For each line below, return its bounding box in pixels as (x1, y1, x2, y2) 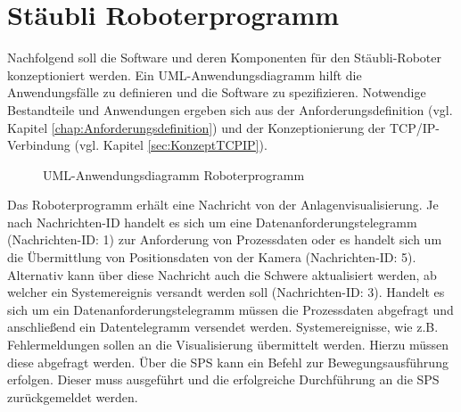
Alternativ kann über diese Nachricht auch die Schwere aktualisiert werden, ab (7, 265, 437, 284)
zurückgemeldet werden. (7, 387, 138, 406)
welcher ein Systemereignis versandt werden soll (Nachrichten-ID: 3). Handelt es (7, 283, 445, 301)
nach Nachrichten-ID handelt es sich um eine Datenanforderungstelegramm (7, 212, 417, 231)
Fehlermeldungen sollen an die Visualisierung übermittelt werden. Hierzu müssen (7, 335, 449, 354)
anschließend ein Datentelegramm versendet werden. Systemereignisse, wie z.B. (7, 317, 439, 336)
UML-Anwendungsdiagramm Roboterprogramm (43, 165, 305, 184)
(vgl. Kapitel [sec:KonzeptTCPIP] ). (74, 136, 268, 154)
